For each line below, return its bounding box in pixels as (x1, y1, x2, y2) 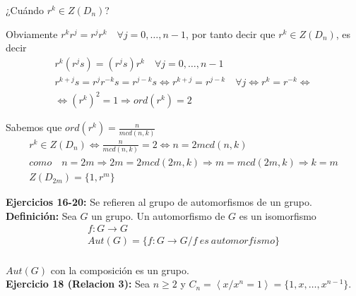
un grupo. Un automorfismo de (91, 208, 225, 223)
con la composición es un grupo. (50, 262, 189, 277)
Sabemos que (6, 120, 62, 135)
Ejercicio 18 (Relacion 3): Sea (6, 276, 150, 291)
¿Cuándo (6, 3, 44, 17)
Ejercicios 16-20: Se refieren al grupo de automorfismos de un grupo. (6, 195, 312, 209)
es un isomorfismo (239, 208, 316, 223)
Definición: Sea (6, 208, 77, 223)
